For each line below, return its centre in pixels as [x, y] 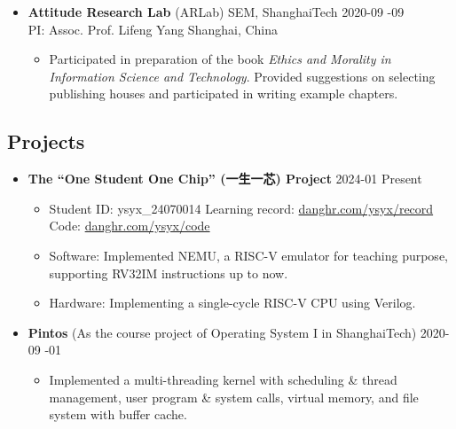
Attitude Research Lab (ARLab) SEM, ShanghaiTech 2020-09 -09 [216, 12]
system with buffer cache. [118, 414]
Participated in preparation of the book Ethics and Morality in [220, 59]
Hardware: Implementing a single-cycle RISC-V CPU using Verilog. [232, 303]
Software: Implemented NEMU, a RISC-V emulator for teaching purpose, [248, 255]
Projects [46, 141]
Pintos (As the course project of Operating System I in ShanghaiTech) [222, 332]
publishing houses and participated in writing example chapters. [224, 94]
